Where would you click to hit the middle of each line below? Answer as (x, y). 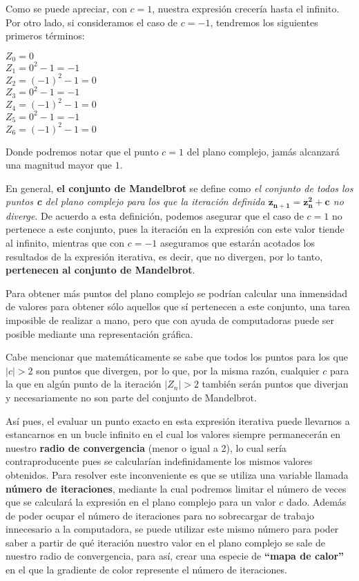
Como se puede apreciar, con (66, 8)
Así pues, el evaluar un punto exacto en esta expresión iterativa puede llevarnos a (178, 420)
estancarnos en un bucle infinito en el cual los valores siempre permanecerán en (173, 434)
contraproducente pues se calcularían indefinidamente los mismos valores (159, 461)
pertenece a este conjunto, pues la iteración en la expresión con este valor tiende (175, 229)
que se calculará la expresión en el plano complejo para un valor (141, 502)
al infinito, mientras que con (65, 243)
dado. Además (316, 502)
